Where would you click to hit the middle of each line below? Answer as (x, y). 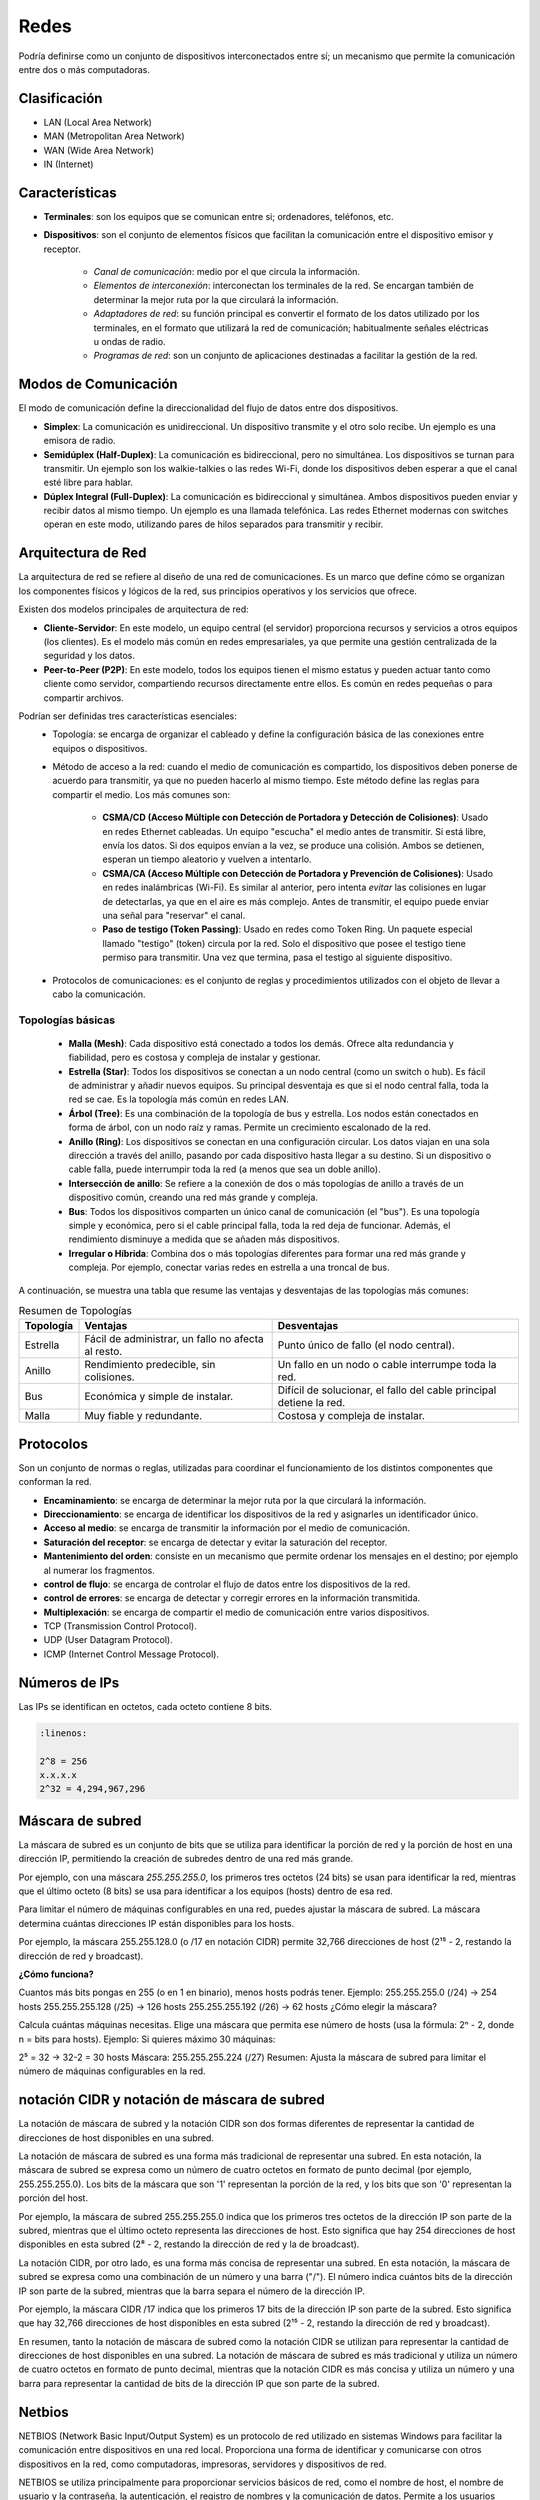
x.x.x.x (58, 1774)
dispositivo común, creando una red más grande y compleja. (193, 1197)
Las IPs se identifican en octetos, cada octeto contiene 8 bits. (145, 1706)
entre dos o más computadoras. (84, 69)
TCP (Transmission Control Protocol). (120, 1626)
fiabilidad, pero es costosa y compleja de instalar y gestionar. (194, 1057)
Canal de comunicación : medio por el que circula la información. (226, 272)
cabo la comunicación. (99, 994)
